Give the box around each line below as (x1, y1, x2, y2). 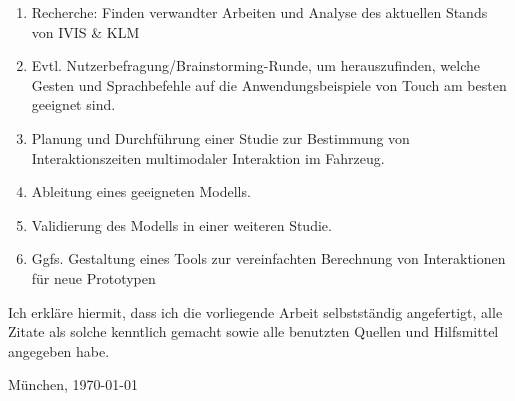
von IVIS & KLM (31, 21, 140, 42)
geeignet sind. (31, 94, 116, 115)
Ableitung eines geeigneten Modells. (31, 181, 251, 202)
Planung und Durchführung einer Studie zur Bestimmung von (31, 127, 410, 148)
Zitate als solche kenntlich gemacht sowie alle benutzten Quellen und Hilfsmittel (8, 321, 499, 342)
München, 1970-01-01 (8, 374, 138, 395)
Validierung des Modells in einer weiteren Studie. (31, 214, 332, 235)
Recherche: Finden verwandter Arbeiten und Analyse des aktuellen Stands (31, 2, 488, 22)
